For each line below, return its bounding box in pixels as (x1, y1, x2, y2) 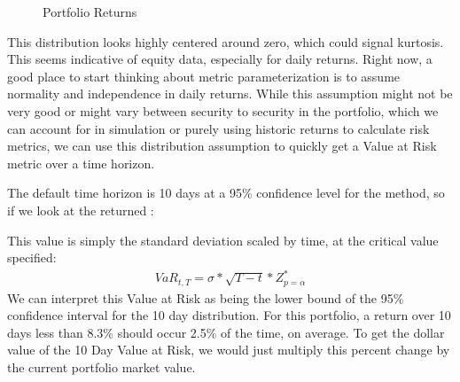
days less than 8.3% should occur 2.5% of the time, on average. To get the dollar (7, 323, 445, 341)
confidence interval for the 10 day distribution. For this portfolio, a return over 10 (7, 306, 451, 324)
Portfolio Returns (43, 3, 137, 20)
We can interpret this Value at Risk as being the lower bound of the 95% (7, 288, 404, 307)
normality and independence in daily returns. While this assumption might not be (7, 84, 453, 103)
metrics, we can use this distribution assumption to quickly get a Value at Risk (7, 136, 437, 155)
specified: (7, 248, 57, 267)
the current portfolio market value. (7, 358, 196, 377)
